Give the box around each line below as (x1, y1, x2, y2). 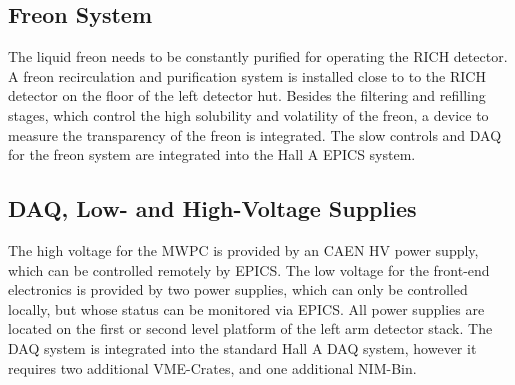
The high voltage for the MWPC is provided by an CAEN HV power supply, (8, 239, 479, 260)
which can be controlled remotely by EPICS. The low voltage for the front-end (8, 259, 490, 280)
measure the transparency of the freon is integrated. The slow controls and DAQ (8, 124, 502, 145)
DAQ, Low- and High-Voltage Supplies (8, 193, 417, 224)
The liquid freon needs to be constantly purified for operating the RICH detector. (8, 46, 508, 67)
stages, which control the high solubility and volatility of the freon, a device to (8, 104, 489, 125)
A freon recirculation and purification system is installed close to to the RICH (8, 65, 486, 86)
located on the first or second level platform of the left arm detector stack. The (8, 318, 493, 339)
